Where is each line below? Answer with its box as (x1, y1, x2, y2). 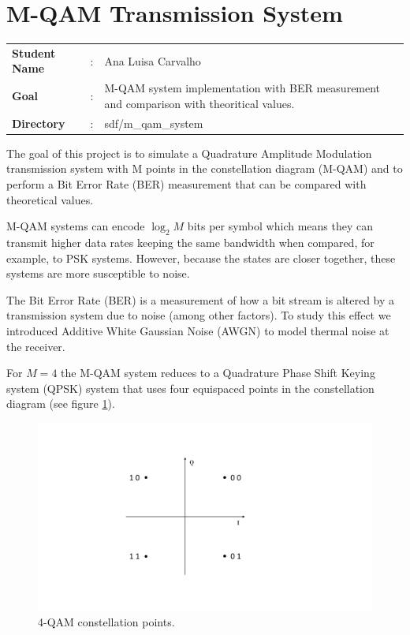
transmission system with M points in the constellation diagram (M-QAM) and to (6, 160, 403, 177)
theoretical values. (6, 191, 94, 207)
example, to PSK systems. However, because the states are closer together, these (6, 249, 396, 266)
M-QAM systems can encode (6, 218, 145, 234)
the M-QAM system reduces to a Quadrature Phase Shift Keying (61, 364, 375, 381)
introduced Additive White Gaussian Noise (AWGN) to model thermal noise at (6, 322, 389, 338)
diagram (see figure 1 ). (6, 395, 115, 412)
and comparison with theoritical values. (104, 95, 295, 111)
